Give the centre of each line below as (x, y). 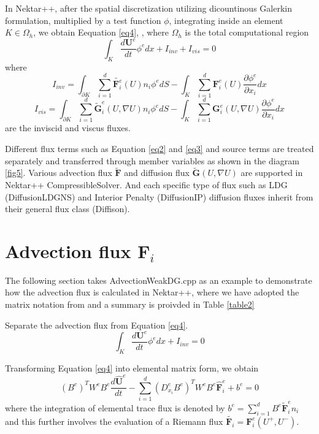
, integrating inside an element (226, 20)
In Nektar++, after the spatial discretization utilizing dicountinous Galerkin (148, 8)
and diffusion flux (157, 173)
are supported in (272, 173)
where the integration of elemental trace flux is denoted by (115, 407)
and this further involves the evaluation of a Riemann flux (114, 421)
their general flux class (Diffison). (67, 209)
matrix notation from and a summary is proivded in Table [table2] (130, 304)
